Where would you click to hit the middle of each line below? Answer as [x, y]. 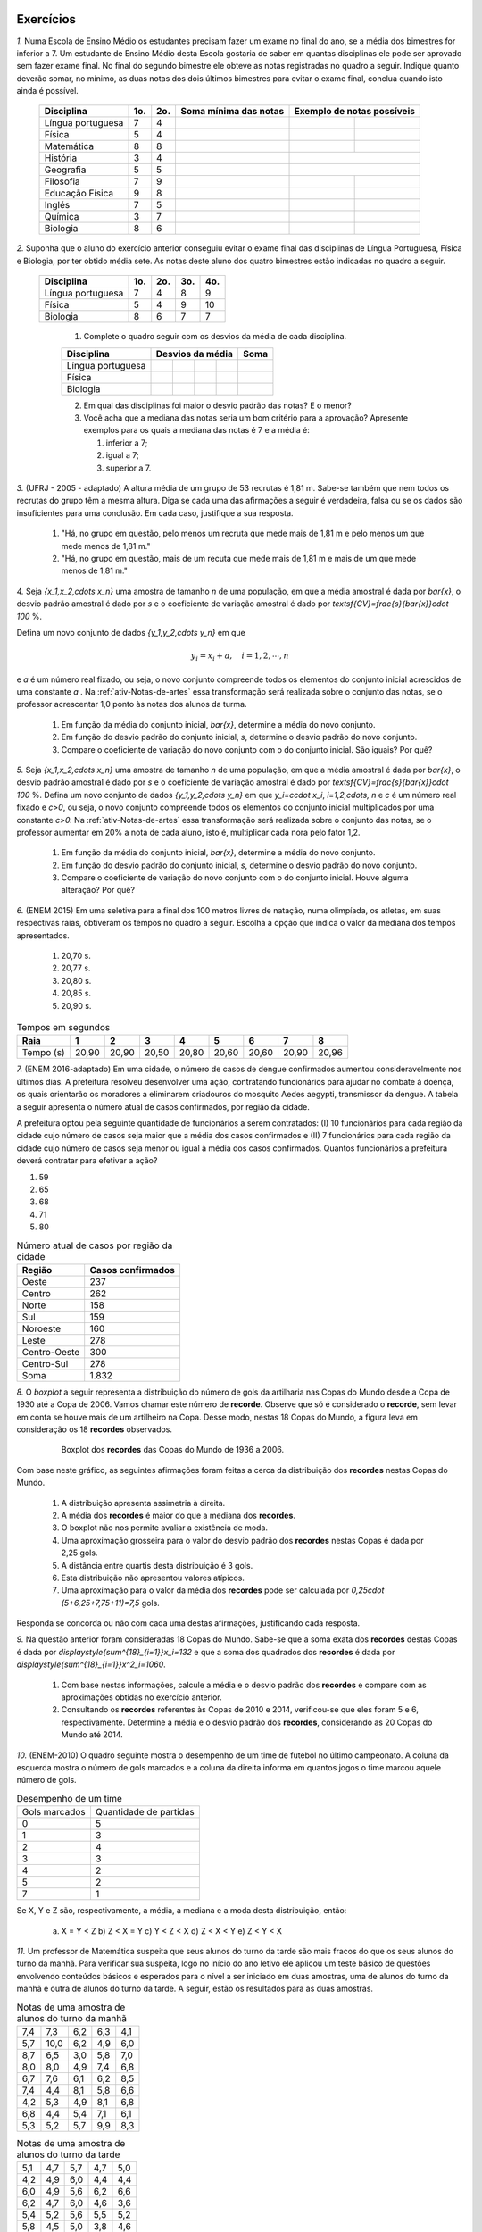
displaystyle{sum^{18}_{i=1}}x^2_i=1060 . [91, 1664]
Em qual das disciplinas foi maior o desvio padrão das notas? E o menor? [217, 405]
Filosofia [62, 181]
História [61, 158]
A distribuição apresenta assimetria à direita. [143, 1503]
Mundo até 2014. [92, 1735]
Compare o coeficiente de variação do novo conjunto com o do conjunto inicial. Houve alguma [235, 878]
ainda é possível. [48, 91]
